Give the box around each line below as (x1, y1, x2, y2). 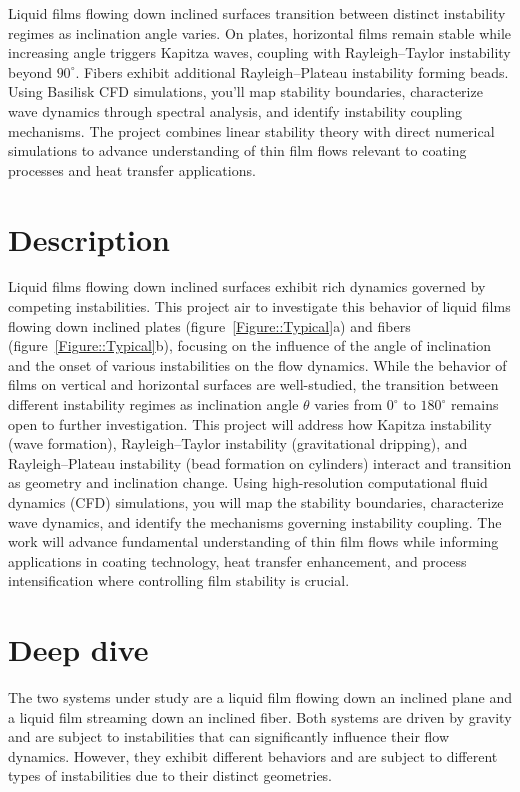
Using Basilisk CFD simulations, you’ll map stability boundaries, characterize (8, 81, 483, 102)
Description (8, 218, 171, 259)
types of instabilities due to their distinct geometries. (8, 765, 333, 786)
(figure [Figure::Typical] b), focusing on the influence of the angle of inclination (8, 335, 492, 356)
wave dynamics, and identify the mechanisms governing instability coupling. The (8, 511, 502, 532)
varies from (314, 394, 383, 415)
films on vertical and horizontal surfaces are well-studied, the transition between (8, 374, 499, 395)
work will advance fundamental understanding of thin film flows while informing (8, 531, 499, 552)
